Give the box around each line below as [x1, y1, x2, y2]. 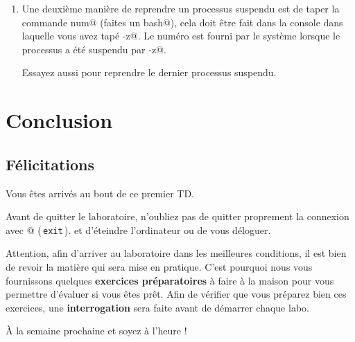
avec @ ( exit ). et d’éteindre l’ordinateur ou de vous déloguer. [6, 222, 271, 237]
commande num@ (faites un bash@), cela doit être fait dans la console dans [21, 15, 343, 29]
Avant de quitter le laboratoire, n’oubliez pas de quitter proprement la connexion [6, 209, 349, 224]
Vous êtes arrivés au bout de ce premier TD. [6, 186, 194, 200]
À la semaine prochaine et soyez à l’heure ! [6, 323, 187, 338]
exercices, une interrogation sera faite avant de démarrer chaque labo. [6, 300, 309, 314]
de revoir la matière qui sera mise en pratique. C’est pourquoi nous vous [6, 259, 313, 273]
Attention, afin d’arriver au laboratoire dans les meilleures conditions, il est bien [6, 246, 347, 260]
